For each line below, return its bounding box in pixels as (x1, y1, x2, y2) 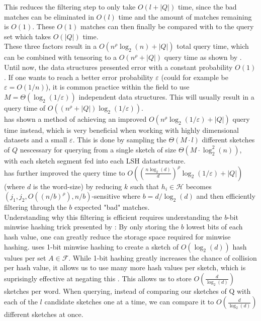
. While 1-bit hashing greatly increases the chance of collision (68, 252, 257, 263)
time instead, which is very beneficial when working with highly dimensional (4, 124, 239, 135)
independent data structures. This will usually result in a (78, 91, 254, 102)
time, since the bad (178, 2, 237, 12)
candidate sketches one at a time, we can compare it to (44, 296, 214, 307)
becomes (186, 181, 212, 191)
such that (130, 181, 159, 191)
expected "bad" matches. (74, 202, 150, 212)
